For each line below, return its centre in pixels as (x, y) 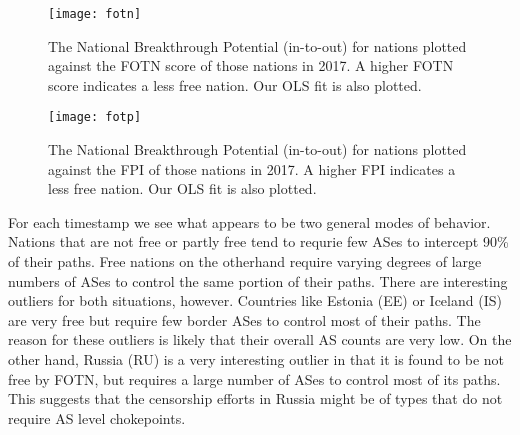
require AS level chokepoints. (97, 417)
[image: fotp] (95, 117)
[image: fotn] (95, 14)
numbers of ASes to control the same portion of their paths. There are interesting (258, 280)
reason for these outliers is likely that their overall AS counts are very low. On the (260, 339)
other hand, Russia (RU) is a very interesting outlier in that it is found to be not (256, 359)
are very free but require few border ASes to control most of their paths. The (244, 319)
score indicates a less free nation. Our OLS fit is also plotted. (235, 84)
